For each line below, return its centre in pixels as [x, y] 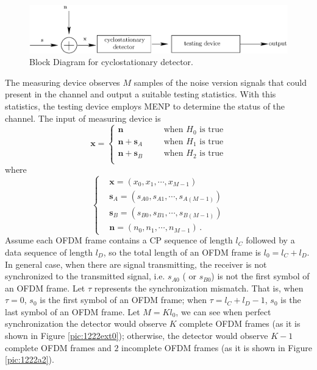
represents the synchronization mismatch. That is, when [199, 288]
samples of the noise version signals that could [220, 82]
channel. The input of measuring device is [83, 118]
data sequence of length [49, 252]
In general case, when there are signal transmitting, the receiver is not [136, 264]
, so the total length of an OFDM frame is [182, 252]
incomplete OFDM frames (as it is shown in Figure [217, 347]
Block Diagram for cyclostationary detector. [111, 62]
